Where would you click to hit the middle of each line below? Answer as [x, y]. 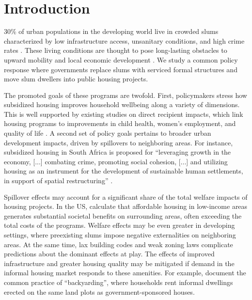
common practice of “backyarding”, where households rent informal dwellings [118, 282]
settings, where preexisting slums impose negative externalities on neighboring [120, 235]
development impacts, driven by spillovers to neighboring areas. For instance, [118, 142]
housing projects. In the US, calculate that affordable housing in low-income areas [126, 206]
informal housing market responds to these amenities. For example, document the [125, 273]
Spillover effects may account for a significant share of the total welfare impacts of [126, 197]
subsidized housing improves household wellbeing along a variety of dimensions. [122, 104]
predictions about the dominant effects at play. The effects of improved [109, 254]
